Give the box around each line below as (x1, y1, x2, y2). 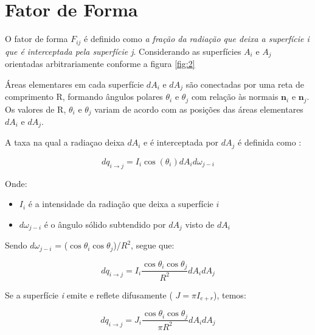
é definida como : (238, 136, 302, 149)
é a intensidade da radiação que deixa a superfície (28, 197, 213, 210)
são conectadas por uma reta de (185, 77, 304, 90)
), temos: (213, 288, 246, 301)
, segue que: (131, 239, 175, 252)
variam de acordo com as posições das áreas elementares (94, 102, 303, 115)
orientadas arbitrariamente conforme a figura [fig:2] (5, 57, 195, 70)
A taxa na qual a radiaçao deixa (5, 136, 125, 149)
